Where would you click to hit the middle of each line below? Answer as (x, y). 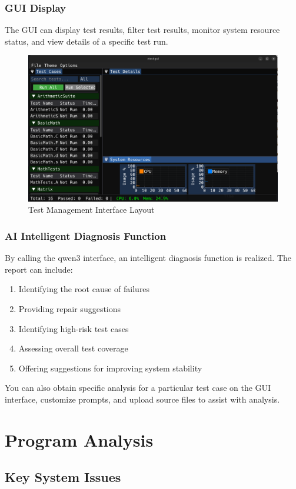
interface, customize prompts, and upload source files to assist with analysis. (142, 399)
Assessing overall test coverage (73, 348)
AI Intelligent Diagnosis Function (86, 235)
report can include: (39, 269)
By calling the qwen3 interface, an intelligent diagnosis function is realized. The (148, 258)
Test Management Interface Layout (92, 210)
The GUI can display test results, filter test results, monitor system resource (142, 30)
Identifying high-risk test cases (74, 328)
